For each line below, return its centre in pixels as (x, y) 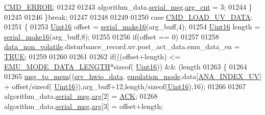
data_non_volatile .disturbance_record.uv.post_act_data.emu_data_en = (122, 46)
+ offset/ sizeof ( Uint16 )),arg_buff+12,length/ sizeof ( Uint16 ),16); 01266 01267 (125, 86)
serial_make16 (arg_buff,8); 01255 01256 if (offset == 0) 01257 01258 (112, 36)
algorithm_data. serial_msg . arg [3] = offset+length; (84, 106)
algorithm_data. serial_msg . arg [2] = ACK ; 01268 (81, 96)
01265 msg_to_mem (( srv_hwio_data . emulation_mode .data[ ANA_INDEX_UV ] (133, 76)
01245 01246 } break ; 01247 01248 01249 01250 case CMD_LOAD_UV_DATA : (128, 16)
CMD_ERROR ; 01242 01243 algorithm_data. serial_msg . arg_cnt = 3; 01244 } (128, 7)
